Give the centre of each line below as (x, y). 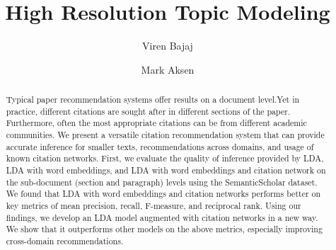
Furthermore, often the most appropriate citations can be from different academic (156, 123)
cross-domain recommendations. (65, 240)
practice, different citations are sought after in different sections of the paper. (148, 111)
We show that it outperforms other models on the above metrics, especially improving (164, 229)
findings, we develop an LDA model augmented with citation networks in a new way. (162, 217)
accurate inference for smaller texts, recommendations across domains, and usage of (160, 146)
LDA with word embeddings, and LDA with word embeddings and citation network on (166, 170)
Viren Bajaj (168, 46)
